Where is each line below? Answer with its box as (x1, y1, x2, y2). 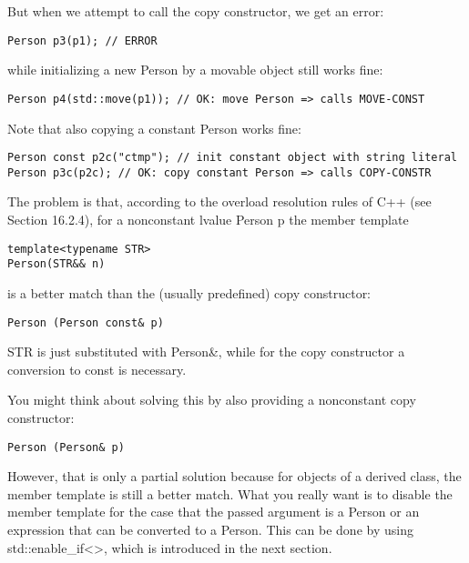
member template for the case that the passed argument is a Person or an (7, 502, 420, 521)
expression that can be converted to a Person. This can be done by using (7, 519, 413, 538)
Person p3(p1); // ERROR (7, 34, 158, 47)
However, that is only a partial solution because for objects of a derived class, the (7, 467, 462, 486)
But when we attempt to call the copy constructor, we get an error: (7, 2, 384, 20)
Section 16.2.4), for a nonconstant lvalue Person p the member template (7, 210, 409, 228)
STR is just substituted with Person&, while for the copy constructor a (7, 342, 405, 361)
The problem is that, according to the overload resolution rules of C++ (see (7, 192, 432, 211)
